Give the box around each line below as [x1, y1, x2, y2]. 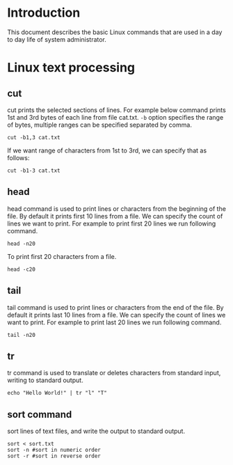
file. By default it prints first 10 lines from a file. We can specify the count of [7, 212, 223, 220]
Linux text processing [7, 60, 136, 76]
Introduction [7, 5, 81, 21]
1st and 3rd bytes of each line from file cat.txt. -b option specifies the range [7, 113, 224, 121]
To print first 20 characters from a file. [7, 252, 117, 260]
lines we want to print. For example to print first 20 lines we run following [7, 219, 216, 228]
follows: [7, 153, 30, 161]
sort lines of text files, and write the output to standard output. [7, 427, 186, 436]
